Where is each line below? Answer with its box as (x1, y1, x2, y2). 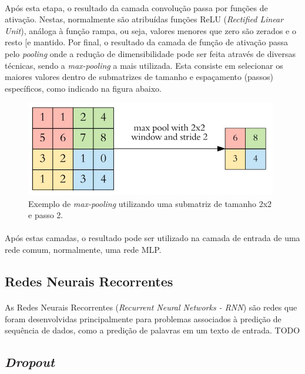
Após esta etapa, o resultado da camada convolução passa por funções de (5, 1, 268, 14)
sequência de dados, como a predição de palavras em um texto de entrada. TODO (5, 324, 300, 336)
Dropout (5, 353, 55, 371)
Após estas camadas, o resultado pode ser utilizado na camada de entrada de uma (5, 232, 300, 244)
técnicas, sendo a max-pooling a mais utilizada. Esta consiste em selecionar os (5, 59, 283, 71)
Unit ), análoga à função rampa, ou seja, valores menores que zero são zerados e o (5, 24, 296, 36)
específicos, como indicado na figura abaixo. (5, 82, 162, 94)
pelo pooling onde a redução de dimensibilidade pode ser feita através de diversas (5, 47, 296, 59)
